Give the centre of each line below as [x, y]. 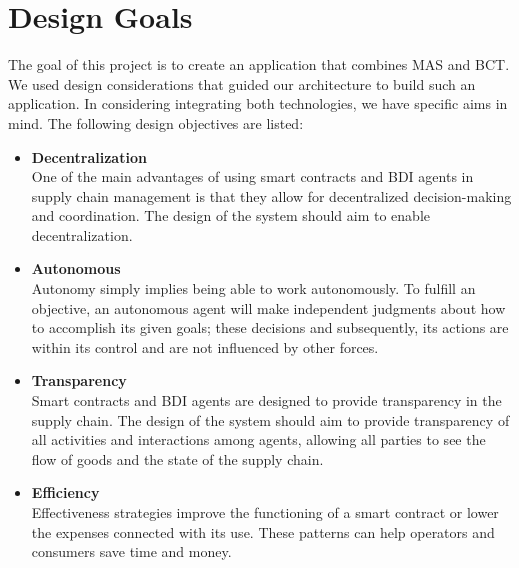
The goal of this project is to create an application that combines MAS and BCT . [259, 64]
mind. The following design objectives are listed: [156, 122]
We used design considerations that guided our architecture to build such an [242, 83]
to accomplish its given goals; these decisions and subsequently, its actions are [270, 327]
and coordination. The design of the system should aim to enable [230, 215]
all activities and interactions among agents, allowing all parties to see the [258, 439]
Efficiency [65, 492]
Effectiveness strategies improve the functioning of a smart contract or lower [265, 512]
